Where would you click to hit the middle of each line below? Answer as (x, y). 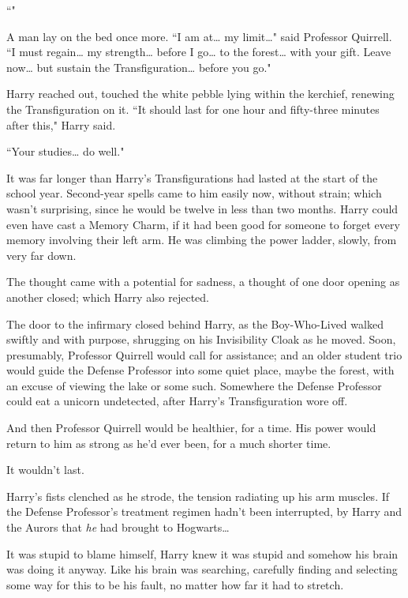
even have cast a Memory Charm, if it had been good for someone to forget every (203, 224)
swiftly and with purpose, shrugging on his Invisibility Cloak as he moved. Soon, (201, 339)
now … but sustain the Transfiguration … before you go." (139, 67)
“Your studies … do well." (66, 151)
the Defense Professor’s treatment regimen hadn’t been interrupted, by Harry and (204, 511)
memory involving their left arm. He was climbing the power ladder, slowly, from (202, 240)
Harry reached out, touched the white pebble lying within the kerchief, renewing (200, 94)
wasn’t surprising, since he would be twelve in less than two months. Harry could (202, 208)
